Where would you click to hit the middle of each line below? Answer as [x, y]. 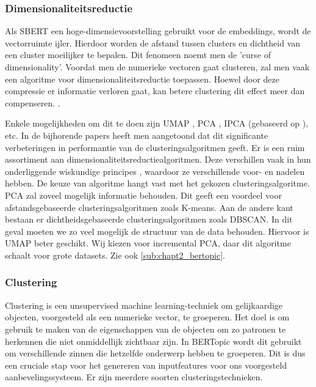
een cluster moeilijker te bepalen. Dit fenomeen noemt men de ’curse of [138, 55]
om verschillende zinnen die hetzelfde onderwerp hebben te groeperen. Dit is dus [155, 353]
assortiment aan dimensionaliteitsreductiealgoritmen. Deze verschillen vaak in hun [158, 159]
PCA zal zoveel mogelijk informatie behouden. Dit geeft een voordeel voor [143, 195]
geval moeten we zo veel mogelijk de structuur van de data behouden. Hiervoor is [157, 231]
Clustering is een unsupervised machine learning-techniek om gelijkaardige [144, 305]
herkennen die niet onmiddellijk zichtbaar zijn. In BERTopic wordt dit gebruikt [153, 341]
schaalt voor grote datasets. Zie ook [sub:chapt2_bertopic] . [115, 255]
